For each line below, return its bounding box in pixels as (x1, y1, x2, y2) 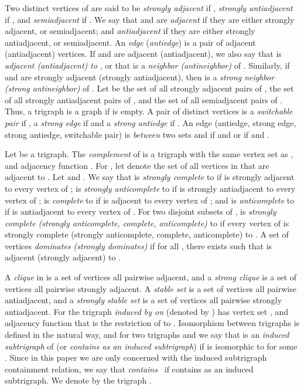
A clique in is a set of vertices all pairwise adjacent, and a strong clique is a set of (5, 271, 297, 283)
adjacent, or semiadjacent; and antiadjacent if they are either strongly (5, 25, 255, 37)
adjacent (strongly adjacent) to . (5, 251, 121, 263)
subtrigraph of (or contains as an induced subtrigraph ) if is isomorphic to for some (5, 340, 298, 352)
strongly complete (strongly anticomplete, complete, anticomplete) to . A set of (5, 228, 289, 240)
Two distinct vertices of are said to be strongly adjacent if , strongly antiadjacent (5, 2, 293, 13)
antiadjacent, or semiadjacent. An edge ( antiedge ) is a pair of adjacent (5, 36, 256, 48)
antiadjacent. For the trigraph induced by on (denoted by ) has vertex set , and (5, 305, 289, 317)
